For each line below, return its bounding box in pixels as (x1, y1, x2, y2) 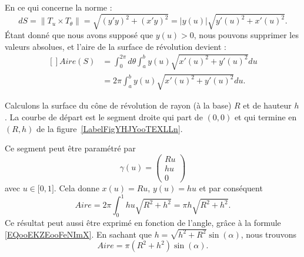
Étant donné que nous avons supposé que (5, 29, 153, 41)
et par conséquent (199, 182, 263, 194)
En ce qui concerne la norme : (5, 1, 112, 13)
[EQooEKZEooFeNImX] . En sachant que (5, 228, 152, 240)
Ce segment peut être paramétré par (5, 142, 136, 154)
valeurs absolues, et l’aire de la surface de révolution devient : (5, 40, 226, 52)
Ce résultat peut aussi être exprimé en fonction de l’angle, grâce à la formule (5, 216, 281, 228)
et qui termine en (234, 111, 297, 123)
